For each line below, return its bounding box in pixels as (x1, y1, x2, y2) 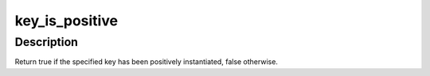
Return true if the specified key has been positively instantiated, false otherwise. (14, 57, 279, 66)
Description (14, 35, 79, 49)
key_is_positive (14, 12, 119, 29)
